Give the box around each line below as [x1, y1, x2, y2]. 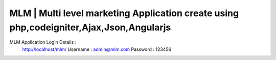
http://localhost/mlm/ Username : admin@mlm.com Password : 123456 [22, 46, 171, 52]
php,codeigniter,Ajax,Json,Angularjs [9, 22, 171, 33]
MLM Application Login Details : [9, 39, 77, 45]
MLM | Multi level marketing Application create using [9, 8, 239, 19]
